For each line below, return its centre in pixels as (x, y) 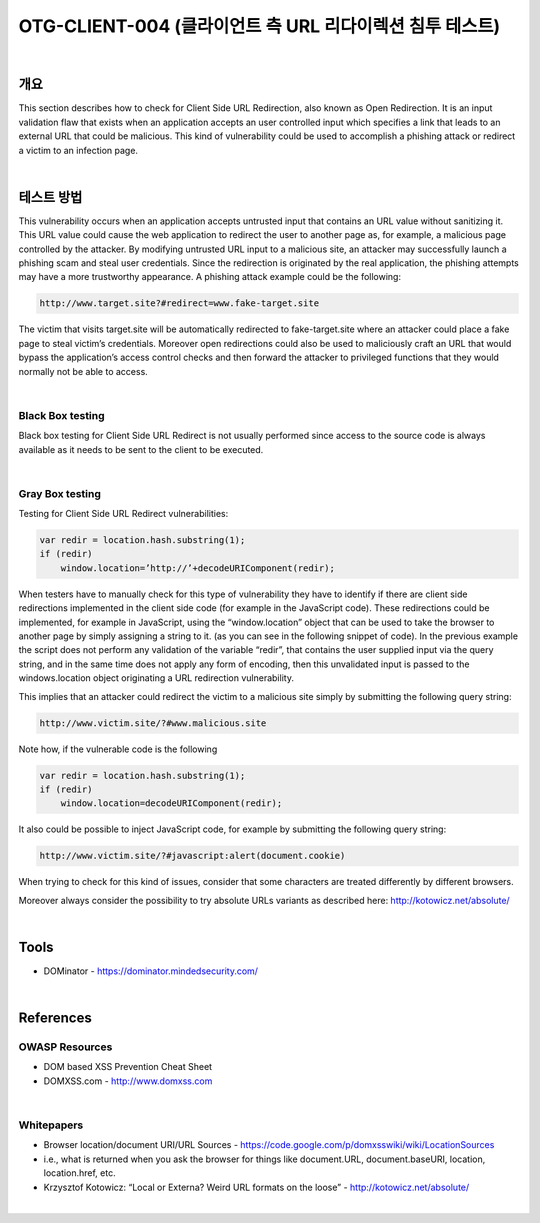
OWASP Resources (65, 1047)
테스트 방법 (50, 196)
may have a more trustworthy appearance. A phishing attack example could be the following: (210, 277)
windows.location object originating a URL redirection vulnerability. (156, 678)
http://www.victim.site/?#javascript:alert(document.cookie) (192, 856)
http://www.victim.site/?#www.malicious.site (153, 723)
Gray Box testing (60, 493)
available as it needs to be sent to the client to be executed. (141, 449)
